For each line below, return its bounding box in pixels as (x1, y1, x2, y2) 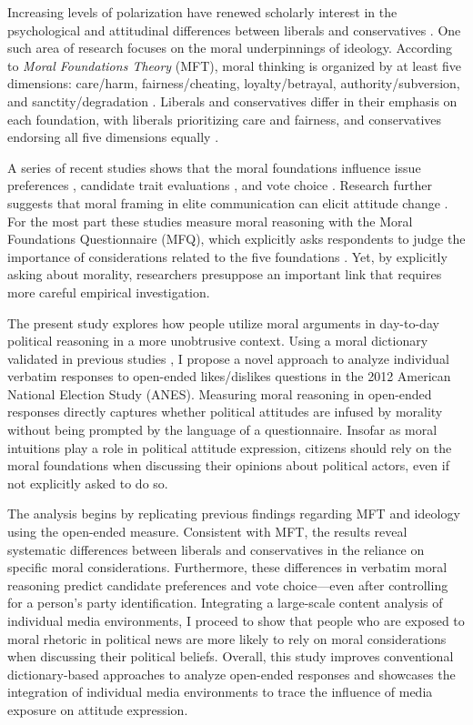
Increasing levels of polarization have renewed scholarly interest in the (7, 3, 398, 21)
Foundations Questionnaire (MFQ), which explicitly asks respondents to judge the (7, 229, 466, 248)
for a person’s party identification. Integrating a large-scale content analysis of (7, 593, 443, 612)
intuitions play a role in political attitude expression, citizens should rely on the (7, 438, 452, 457)
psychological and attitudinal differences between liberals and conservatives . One (7, 20, 461, 39)
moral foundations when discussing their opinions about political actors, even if (7, 456, 449, 475)
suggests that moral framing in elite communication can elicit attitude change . (7, 193, 448, 212)
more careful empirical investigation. (7, 282, 210, 301)
